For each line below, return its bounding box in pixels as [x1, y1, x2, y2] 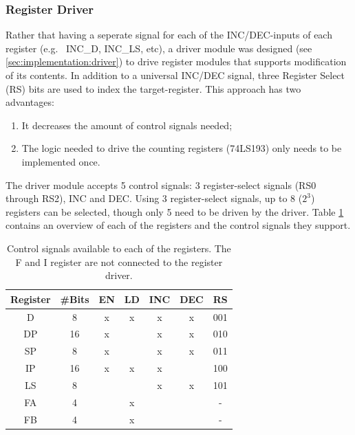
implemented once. [21, 154, 100, 168]
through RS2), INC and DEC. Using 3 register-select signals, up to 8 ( [6, 191, 303, 205]
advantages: [6, 95, 54, 109]
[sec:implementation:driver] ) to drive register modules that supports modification [6, 54, 347, 69]
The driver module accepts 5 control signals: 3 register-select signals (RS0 [6, 177, 316, 192]
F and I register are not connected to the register [15, 254, 223, 269]
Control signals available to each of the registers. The [6, 241, 231, 255]
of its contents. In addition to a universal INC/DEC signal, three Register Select [6, 68, 345, 82]
